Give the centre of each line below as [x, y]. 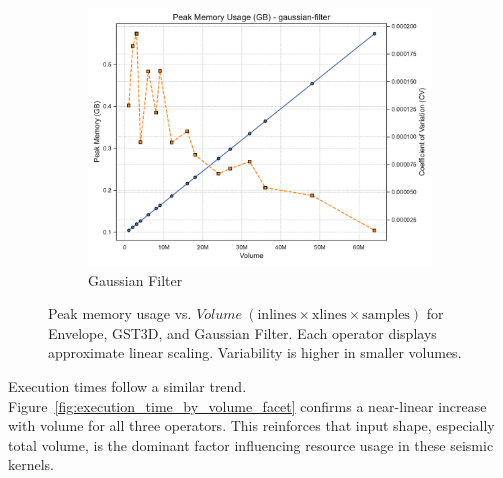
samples [386, 315]
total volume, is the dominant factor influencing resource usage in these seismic [251, 444]
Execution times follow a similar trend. [127, 385]
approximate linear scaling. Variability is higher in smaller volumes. [255, 352]
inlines [277, 315]
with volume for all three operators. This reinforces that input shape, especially [251, 425]
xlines [329, 315]
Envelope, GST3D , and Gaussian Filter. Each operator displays [242, 332]
